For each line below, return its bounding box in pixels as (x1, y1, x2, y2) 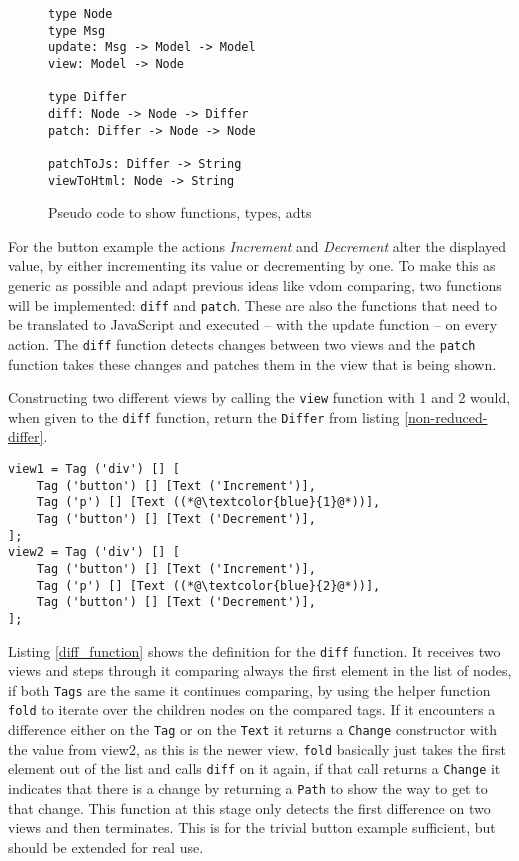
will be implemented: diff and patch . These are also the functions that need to (8, 294, 497, 315)
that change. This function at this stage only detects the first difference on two (8, 797, 491, 818)
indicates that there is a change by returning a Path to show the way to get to (8, 778, 488, 799)
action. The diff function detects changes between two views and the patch (8, 333, 476, 354)
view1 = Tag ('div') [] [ (8, 462, 180, 476)
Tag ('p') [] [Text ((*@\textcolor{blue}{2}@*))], (36, 578, 381, 593)
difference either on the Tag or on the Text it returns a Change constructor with (8, 719, 498, 740)
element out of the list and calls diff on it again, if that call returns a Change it (8, 758, 501, 779)
